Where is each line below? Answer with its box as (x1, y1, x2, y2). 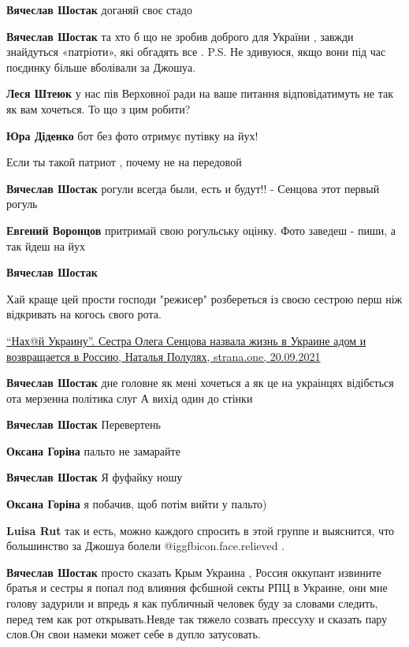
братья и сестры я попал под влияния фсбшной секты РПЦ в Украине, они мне (6, 579, 388, 596)
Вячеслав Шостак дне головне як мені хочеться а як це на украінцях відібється (6, 374, 394, 391)
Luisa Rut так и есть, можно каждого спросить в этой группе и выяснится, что (6, 522, 395, 538)
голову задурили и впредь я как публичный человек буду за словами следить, (6, 595, 378, 612)
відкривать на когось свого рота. (6, 306, 162, 322)
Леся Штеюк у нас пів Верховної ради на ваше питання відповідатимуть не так (6, 85, 393, 102)
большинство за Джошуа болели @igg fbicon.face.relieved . (6, 537, 285, 554)
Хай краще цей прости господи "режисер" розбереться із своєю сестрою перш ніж (6, 290, 403, 307)
